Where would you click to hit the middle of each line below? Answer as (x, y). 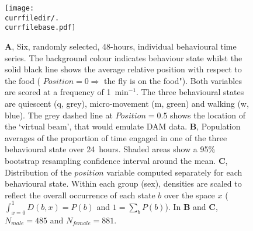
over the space (189, 195)
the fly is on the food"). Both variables (173, 80)
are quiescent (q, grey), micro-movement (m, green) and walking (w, (127, 103)
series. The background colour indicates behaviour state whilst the (124, 57)
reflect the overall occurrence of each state (80, 195)
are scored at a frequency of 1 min (67, 92)
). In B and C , (191, 206)
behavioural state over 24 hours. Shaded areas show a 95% (110, 149)
